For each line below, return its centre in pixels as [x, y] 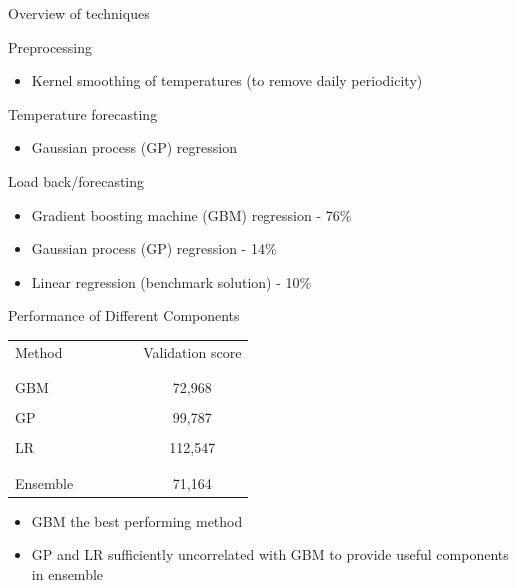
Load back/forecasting [76, 180]
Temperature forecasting [83, 113]
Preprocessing [50, 46]
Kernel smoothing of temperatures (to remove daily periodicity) [227, 80]
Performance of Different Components [124, 315]
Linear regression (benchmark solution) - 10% [171, 281]
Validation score [192, 351]
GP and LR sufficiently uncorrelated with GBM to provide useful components [270, 554]
